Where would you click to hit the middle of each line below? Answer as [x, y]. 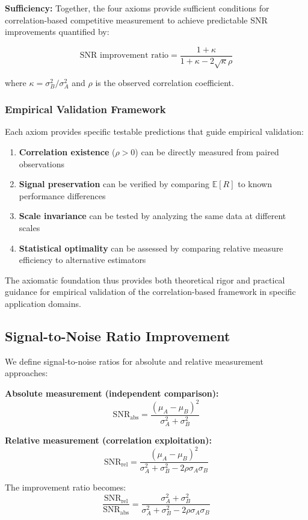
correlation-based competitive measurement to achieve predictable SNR [136, 20]
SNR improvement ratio [124, 56]
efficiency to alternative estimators [82, 260]
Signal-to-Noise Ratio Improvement [118, 336]
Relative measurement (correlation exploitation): [108, 440]
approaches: [26, 373]
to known [255, 184]
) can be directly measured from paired [207, 152]
